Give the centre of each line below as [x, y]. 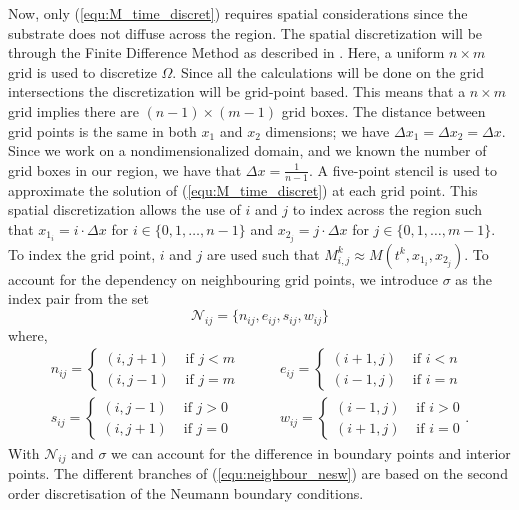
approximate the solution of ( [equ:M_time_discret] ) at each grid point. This [243, 189]
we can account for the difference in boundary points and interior [311, 452]
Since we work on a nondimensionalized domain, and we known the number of [247, 150]
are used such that [263, 253]
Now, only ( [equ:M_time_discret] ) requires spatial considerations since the [238, 13]
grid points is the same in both [102, 130]
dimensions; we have [327, 130]
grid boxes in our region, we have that [125, 169]
